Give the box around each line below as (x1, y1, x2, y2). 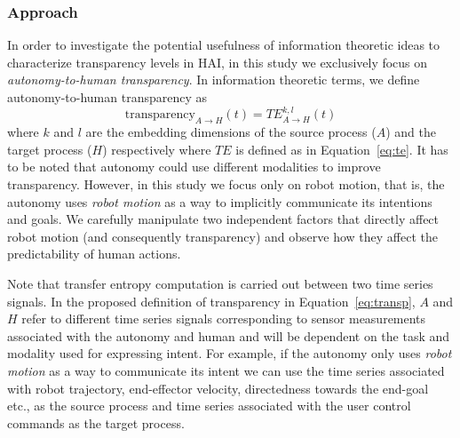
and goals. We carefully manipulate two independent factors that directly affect (7, 210, 440, 228)
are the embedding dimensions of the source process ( (85, 123, 377, 141)
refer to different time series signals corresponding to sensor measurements (21, 309, 426, 328)
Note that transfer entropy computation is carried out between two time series (7, 274, 433, 292)
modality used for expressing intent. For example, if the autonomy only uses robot (7, 344, 452, 362)
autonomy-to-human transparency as (7, 88, 208, 106)
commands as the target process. (7, 413, 185, 432)
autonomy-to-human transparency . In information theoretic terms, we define (7, 70, 420, 89)
